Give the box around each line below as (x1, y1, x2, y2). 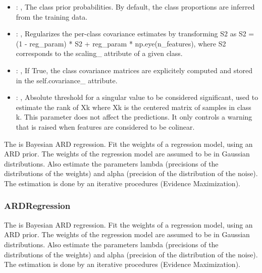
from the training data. (16, 11, 88, 22)
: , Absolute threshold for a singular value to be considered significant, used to (16, 92, 258, 102)
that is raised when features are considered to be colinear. (16, 121, 195, 132)
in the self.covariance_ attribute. (16, 75, 118, 85)
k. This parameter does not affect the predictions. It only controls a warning (16, 112, 252, 122)
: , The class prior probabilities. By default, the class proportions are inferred (16, 2, 255, 12)
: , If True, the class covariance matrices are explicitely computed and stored (16, 65, 253, 75)
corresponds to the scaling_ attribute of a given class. (16, 48, 183, 59)
